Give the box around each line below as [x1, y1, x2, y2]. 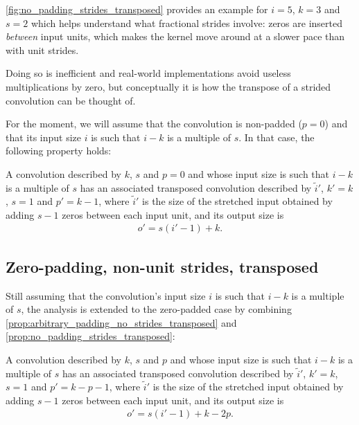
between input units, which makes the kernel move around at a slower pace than [6, 29, 345, 44]
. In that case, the [238, 129, 315, 144]
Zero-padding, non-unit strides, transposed [6, 255, 319, 277]
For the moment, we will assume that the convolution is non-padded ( [6, 116, 302, 131]
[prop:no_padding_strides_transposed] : [6, 329, 175, 343]
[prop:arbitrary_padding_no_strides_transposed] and [6, 315, 237, 329]
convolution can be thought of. [6, 93, 136, 107]
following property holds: [6, 143, 112, 158]
